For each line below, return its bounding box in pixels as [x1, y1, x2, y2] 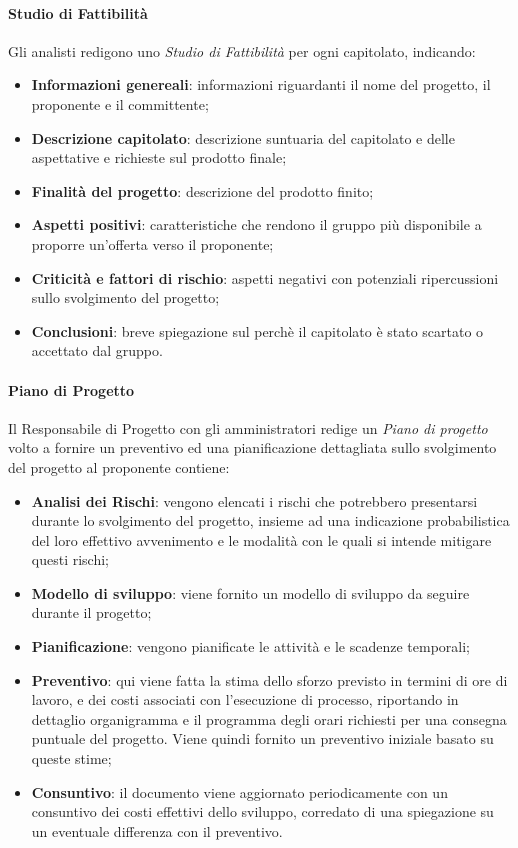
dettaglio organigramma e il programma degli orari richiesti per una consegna [31, 708, 507, 729]
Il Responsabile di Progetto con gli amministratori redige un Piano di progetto [8, 417, 488, 438]
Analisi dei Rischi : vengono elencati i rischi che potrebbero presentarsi [31, 490, 478, 511]
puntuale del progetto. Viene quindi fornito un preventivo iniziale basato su [31, 728, 494, 749]
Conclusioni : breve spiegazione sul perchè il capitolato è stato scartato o [31, 320, 484, 341]
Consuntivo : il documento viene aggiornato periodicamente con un [31, 781, 448, 802]
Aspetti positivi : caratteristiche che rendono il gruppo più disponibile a [31, 214, 482, 235]
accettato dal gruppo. [31, 340, 163, 361]
